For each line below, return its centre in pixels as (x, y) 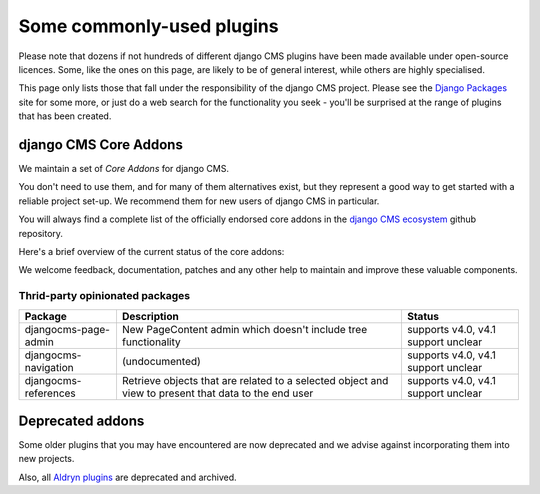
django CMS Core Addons (101, 144)
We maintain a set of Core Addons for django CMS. (124, 169)
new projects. (46, 459)
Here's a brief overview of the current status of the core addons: (151, 251)
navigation (49, 367)
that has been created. (65, 116)
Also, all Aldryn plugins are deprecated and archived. (127, 477)
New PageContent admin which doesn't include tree (244, 329)
